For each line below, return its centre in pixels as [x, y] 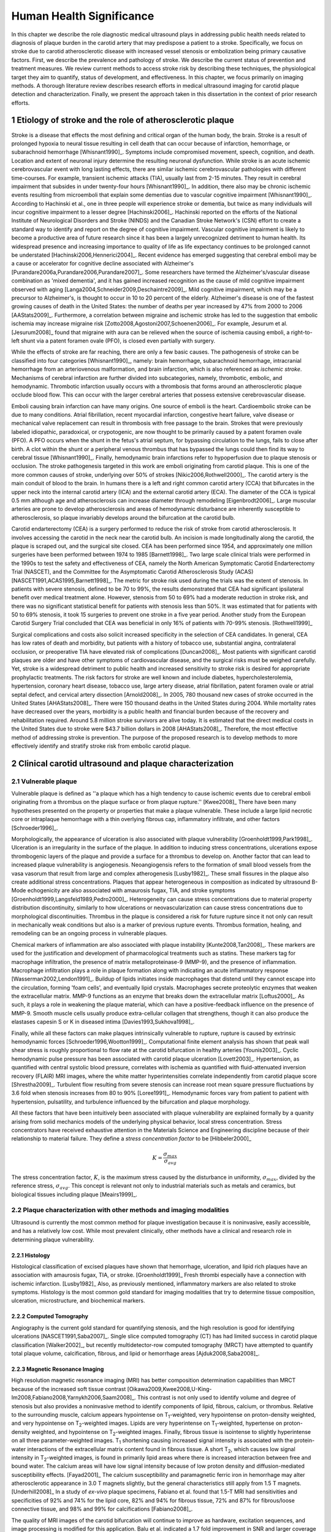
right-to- [302, 332]
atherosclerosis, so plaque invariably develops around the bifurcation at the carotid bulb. [123, 517]
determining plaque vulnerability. [53, 1239]
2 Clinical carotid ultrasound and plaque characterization [123, 763]
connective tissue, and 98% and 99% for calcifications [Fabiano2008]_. [102, 1509]
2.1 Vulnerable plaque [44, 781]
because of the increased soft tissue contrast [69, 1389]
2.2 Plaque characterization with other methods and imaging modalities [120, 1210]
